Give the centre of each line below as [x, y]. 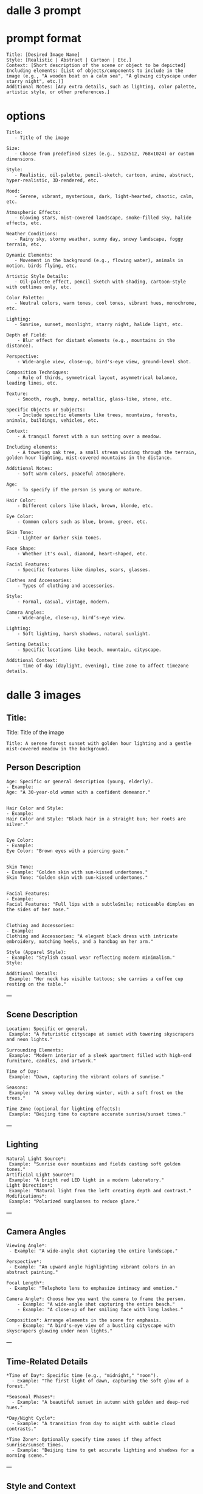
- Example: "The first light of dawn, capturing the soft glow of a [100, 1381]
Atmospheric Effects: [34, 213]
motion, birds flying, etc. [42, 266]
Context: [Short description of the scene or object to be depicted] [96, 66]
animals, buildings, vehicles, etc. [53, 421]
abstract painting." [33, 1272]
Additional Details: [33, 973]
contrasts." [21, 1429]
